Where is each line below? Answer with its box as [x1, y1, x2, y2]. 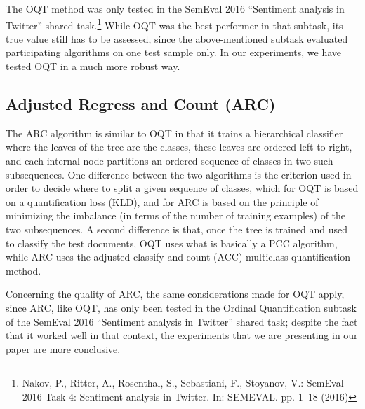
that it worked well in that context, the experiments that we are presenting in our [6, 328, 358, 342]
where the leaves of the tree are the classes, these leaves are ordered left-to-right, [6, 139, 352, 154]
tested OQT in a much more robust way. [6, 59, 180, 74]
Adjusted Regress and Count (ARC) [6, 93, 276, 115]
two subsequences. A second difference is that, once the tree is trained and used [6, 221, 348, 236]
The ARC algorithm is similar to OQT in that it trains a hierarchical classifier [6, 125, 343, 140]
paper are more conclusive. [6, 341, 121, 356]
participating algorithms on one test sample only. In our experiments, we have [6, 45, 342, 60]
